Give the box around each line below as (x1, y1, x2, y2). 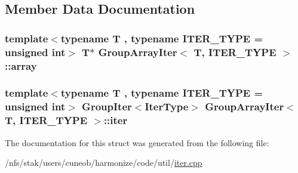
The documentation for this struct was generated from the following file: (5, 136, 269, 149)
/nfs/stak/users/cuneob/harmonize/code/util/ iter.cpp (5, 156, 202, 169)
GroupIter (82, 99, 132, 114)
